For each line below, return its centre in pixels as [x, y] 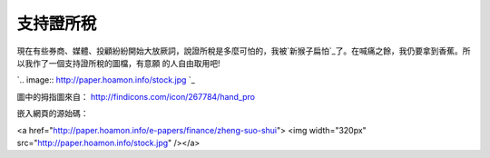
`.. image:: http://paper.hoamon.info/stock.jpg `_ [106, 80]
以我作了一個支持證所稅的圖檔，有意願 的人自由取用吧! [118, 63]
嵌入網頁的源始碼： [53, 114]
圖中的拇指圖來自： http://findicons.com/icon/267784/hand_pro [136, 96]
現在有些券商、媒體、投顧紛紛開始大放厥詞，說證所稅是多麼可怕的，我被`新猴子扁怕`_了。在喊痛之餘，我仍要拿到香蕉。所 [244, 51]
